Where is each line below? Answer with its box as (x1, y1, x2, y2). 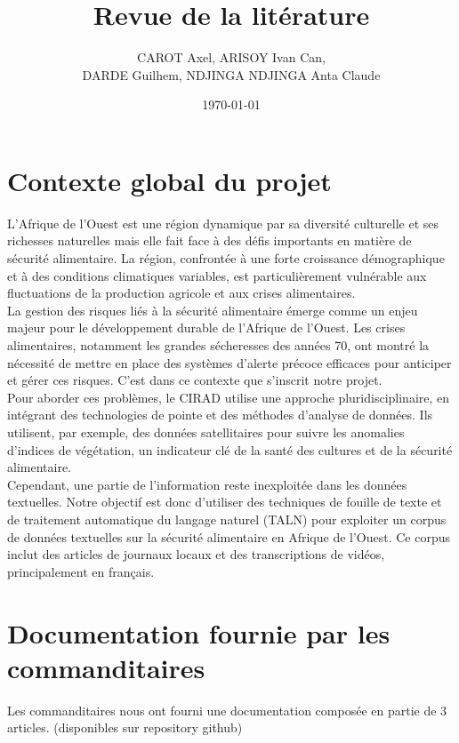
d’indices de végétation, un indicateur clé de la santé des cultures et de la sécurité (7, 440, 453, 459)
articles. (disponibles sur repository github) (7, 718, 243, 737)
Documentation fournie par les (7, 614, 391, 651)
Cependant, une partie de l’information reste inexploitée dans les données (7, 475, 407, 493)
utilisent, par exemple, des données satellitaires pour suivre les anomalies (7, 422, 405, 441)
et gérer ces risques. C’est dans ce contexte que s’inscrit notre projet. (7, 371, 382, 389)
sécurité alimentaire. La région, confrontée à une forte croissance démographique (7, 249, 445, 268)
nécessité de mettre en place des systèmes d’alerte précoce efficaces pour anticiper (7, 353, 452, 371)
